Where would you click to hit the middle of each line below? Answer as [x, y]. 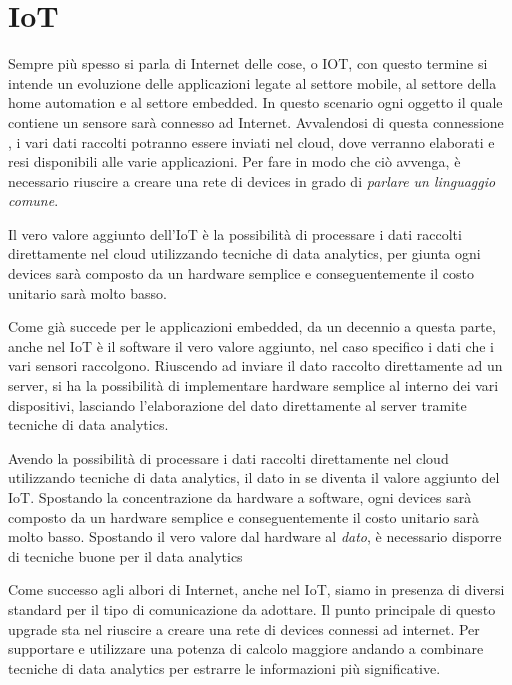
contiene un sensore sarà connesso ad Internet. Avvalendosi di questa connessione [256, 121]
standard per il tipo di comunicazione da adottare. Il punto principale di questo [252, 608]
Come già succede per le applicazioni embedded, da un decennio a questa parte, [252, 326]
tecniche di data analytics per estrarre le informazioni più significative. [224, 667]
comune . [33, 200]
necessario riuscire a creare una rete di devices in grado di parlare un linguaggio [252, 180]
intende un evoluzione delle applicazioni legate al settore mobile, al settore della [252, 82]
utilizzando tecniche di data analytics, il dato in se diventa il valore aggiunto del [254, 477]
